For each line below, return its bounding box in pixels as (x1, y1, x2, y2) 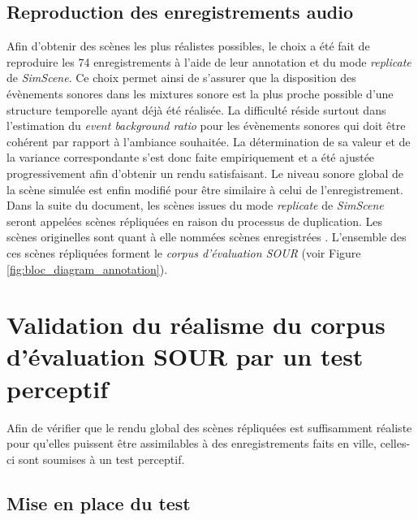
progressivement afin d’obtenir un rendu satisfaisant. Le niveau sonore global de (6, 164, 403, 181)
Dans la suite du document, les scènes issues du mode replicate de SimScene (6, 197, 384, 214)
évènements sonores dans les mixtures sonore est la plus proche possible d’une (6, 84, 394, 102)
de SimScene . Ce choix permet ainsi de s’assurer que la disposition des (6, 69, 356, 86)
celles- (380, 435, 411, 452)
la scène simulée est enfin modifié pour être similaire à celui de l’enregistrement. (6, 180, 403, 197)
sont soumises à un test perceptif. (18, 450, 185, 467)
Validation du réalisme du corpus (6, 308, 386, 341)
